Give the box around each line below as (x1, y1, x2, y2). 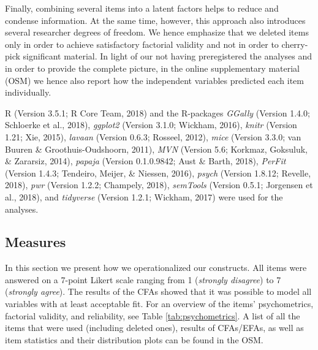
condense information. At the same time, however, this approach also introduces (5, 13, 306, 26)
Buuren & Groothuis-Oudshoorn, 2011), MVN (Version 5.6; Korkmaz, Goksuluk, (5, 142, 308, 155)
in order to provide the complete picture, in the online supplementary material (5, 61, 300, 74)
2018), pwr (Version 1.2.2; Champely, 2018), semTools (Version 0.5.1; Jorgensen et (5, 178, 313, 191)
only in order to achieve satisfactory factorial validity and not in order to (5, 37, 279, 50)
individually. (5, 86, 51, 99)
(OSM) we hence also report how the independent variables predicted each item (5, 74, 304, 86)
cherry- (281, 37, 308, 50)
